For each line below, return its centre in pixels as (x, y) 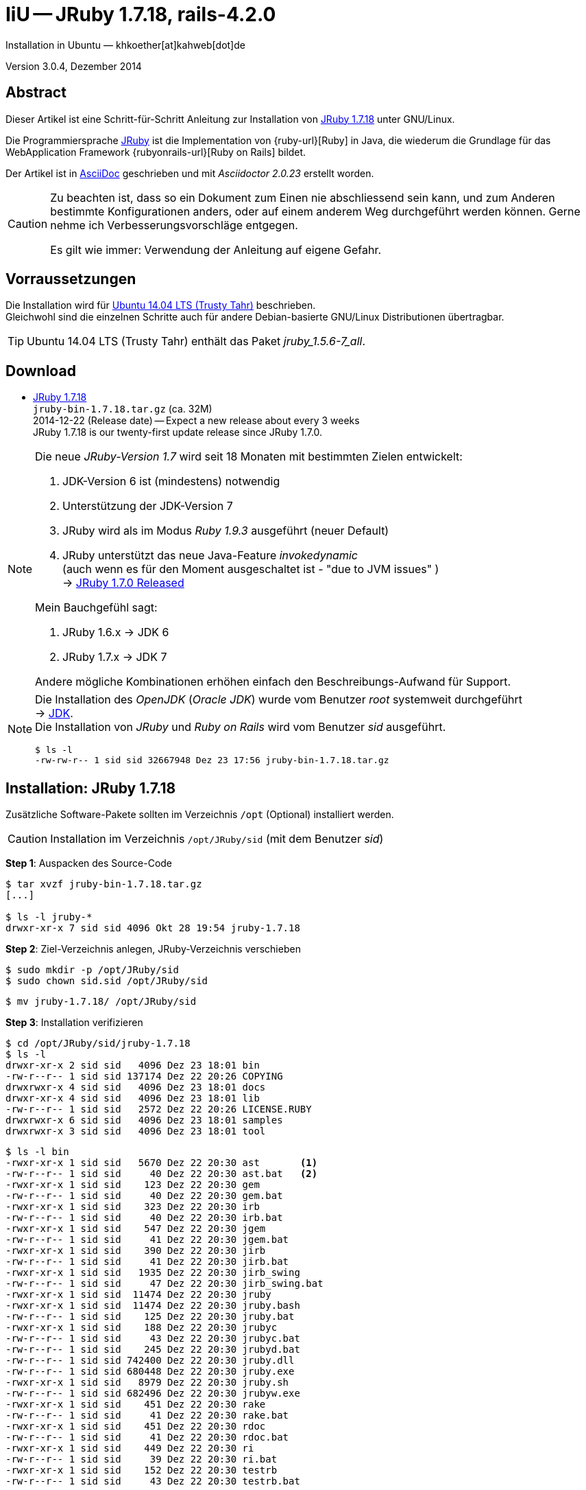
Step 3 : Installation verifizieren (74, 1023)
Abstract (36, 93)
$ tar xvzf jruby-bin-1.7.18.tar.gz (104, 884)
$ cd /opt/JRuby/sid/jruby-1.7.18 (98, 1044)
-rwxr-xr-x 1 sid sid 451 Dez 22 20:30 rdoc (136, 1427)
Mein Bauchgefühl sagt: (96, 608)
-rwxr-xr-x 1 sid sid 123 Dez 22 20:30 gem (133, 1185)
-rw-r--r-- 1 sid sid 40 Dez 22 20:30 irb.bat (144, 1218)
